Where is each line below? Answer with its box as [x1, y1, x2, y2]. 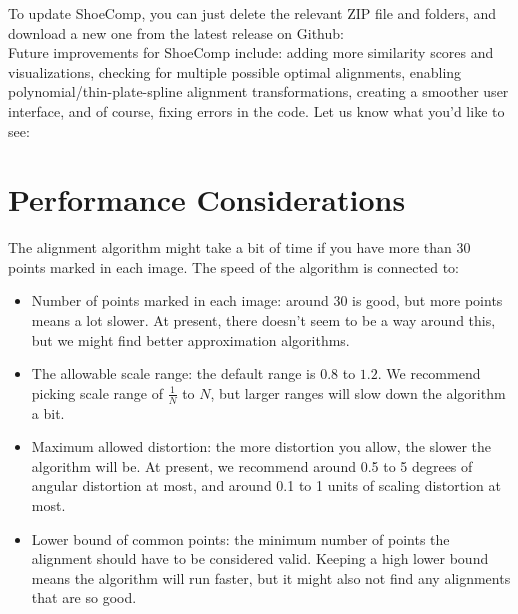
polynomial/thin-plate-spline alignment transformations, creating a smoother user [8, 81, 509, 102]
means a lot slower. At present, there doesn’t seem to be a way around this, [31, 310, 496, 331]
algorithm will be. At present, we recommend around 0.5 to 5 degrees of [31, 455, 473, 476]
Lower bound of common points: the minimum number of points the [31, 528, 450, 549]
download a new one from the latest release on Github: [8, 22, 344, 43]
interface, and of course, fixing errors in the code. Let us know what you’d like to [8, 100, 505, 121]
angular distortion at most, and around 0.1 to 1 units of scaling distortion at [31, 475, 502, 496]
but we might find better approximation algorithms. [31, 329, 350, 350]
